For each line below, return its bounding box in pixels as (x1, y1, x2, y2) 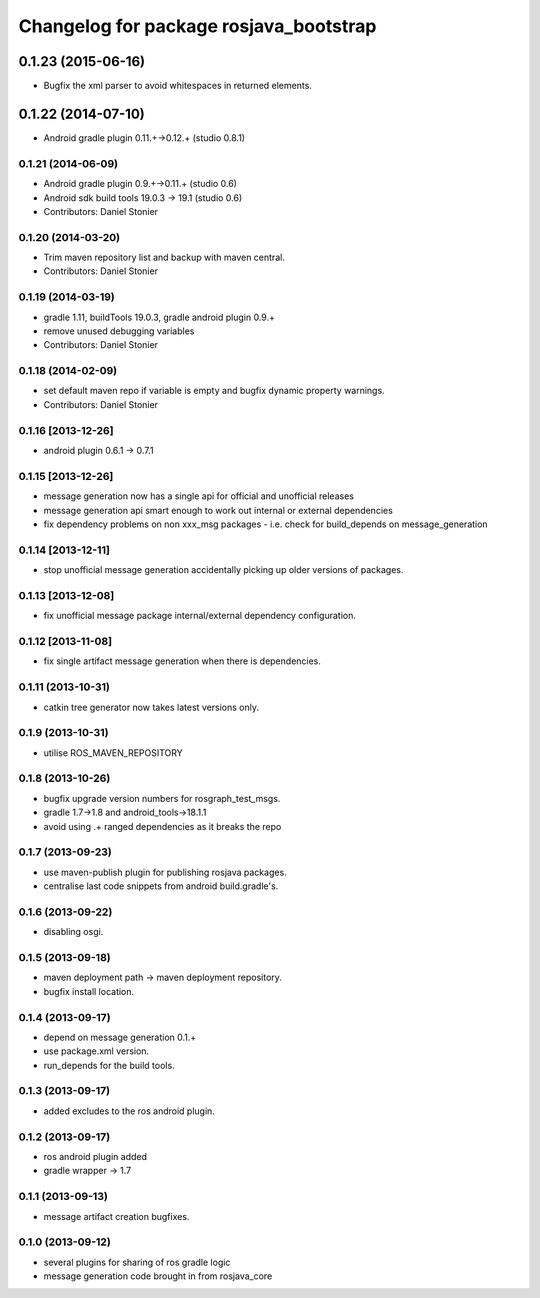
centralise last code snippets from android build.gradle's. (43, 880, 279, 892)
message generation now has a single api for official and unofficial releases (43, 490, 355, 502)
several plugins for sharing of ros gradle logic (43, 1256, 231, 1268)
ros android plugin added (43, 1150, 147, 1162)
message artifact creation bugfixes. (43, 1210, 190, 1222)
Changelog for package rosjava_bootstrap (18, 15, 377, 37)
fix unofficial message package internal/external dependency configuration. (43, 610, 357, 622)
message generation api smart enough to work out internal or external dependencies (43, 504, 394, 516)
